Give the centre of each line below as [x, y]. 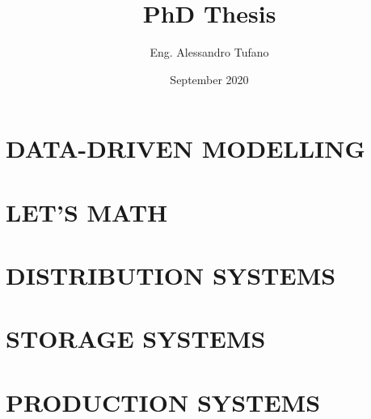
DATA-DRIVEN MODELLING [185, 148]
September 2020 [209, 79]
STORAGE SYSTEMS [136, 339]
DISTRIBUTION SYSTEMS [171, 275]
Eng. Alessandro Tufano [209, 52]
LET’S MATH [87, 212]
